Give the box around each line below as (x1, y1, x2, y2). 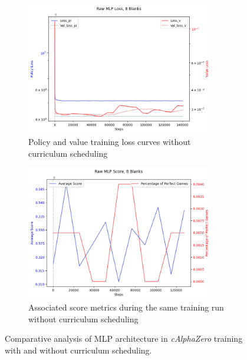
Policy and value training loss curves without (28, 135, 191, 147)
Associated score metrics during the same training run (28, 301, 224, 313)
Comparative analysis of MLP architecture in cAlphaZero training (5, 332, 243, 345)
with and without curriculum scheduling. (5, 344, 152, 356)
